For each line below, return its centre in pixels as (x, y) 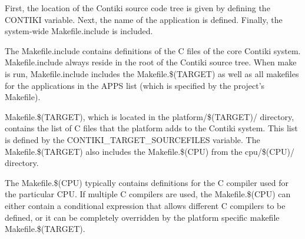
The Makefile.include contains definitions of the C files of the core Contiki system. (153, 50)
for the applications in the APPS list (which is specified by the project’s (135, 85)
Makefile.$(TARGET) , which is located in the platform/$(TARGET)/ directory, (150, 116)
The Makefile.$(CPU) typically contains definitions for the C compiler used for (147, 182)
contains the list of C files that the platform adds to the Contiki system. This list (151, 128)
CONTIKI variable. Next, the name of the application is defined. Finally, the (144, 19)
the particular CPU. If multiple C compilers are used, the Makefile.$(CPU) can (148, 194)
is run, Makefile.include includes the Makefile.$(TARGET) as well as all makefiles (152, 73)
